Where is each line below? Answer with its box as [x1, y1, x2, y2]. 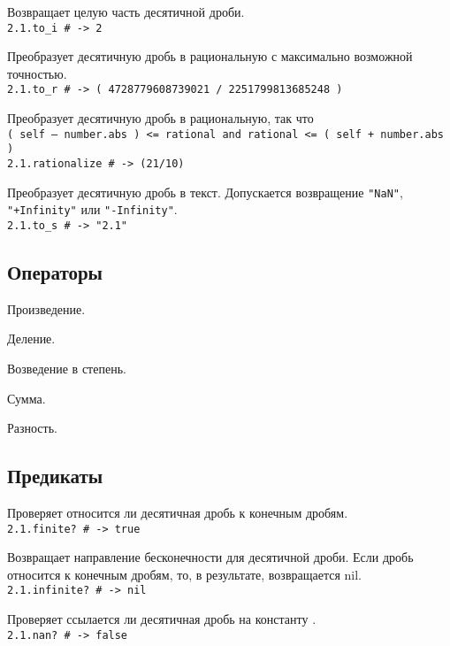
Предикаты [7, 462, 103, 489]
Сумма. [7, 388, 46, 407]
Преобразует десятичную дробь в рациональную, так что [7, 109, 314, 127]
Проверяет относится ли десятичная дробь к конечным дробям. [7, 504, 348, 521]
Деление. [7, 329, 56, 348]
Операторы [7, 258, 103, 286]
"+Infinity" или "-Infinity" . [7, 200, 178, 219]
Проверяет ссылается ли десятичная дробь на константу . [7, 610, 317, 628]
